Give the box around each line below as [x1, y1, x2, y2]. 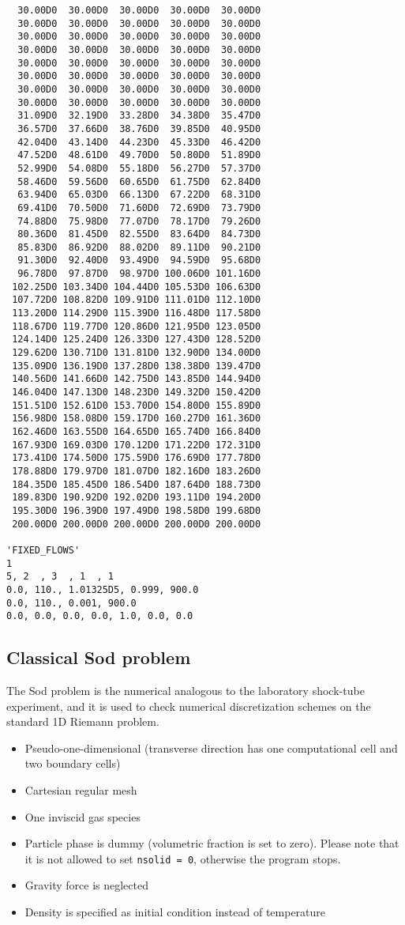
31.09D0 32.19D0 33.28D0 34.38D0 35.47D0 [17, 110, 261, 122]
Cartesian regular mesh [24, 782, 137, 799]
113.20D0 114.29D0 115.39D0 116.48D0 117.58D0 [12, 308, 261, 319]
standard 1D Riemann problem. [6, 713, 159, 730]
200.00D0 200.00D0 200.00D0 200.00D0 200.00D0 [12, 518, 261, 530]
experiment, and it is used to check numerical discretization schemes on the [6, 697, 371, 714]
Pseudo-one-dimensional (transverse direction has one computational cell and [24, 739, 398, 756]
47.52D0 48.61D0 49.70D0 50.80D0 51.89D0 [17, 149, 261, 161]
